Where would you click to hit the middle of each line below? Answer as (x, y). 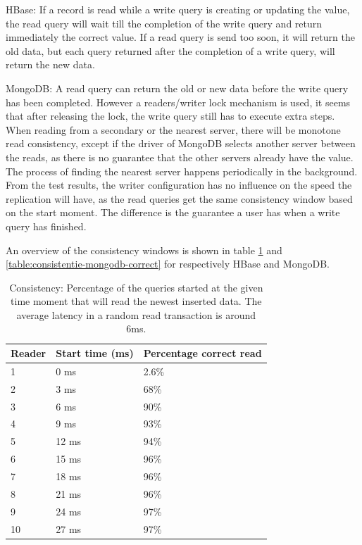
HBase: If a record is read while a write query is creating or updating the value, (178, 9)
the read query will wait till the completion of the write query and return (164, 23)
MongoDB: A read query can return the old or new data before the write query (177, 88)
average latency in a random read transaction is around (136, 314)
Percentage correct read (202, 353)
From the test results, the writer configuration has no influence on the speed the (179, 185)
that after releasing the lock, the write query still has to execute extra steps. (170, 116)
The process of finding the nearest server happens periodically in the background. (182, 171)
